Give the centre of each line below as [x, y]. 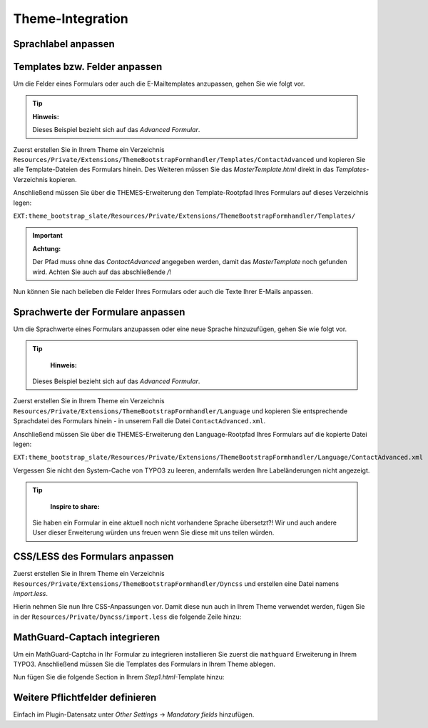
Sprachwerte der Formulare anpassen [99, 312]
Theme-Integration [71, 19]
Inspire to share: [75, 506]
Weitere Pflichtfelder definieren [85, 698]
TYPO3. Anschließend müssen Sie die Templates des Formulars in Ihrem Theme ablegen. [144, 664]
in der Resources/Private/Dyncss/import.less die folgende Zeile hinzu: [127, 617]
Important [48, 236]
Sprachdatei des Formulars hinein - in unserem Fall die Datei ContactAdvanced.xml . [139, 421]
